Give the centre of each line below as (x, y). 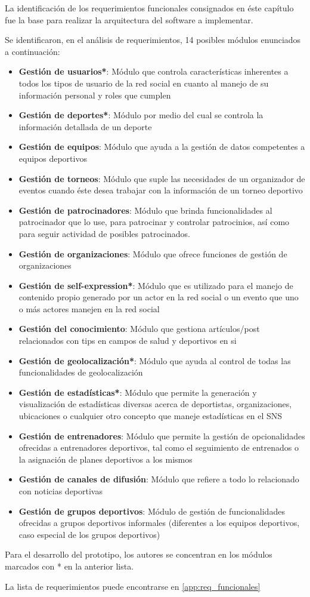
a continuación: (32, 51)
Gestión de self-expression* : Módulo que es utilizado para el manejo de (156, 285)
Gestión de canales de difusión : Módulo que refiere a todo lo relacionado (159, 479)
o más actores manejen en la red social (89, 308)
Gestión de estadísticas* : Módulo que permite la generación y (138, 392)
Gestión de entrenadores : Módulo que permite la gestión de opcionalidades (162, 436)
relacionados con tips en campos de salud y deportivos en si (128, 341)
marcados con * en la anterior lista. (69, 566)
